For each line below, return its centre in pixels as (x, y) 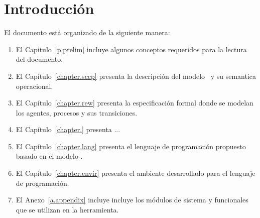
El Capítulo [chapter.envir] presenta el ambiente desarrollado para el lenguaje (136, 173)
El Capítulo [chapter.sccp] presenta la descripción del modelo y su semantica (136, 76)
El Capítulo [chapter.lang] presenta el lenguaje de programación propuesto (131, 146)
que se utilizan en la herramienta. (67, 209)
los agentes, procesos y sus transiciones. (77, 112)
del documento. (39, 59)
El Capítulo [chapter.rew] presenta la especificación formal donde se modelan (135, 103)
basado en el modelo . (49, 156)
